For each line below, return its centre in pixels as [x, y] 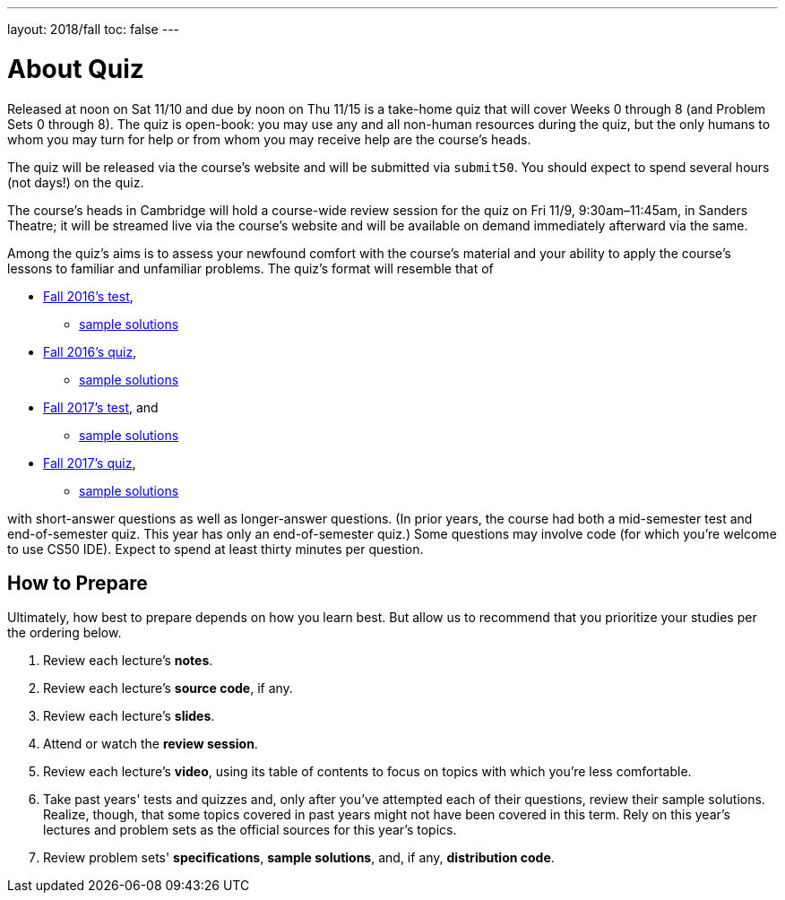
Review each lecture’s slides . [129, 716]
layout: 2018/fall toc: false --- [94, 29]
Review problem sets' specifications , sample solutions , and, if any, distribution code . [299, 858]
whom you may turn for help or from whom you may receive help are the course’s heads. [269, 139]
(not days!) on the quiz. [76, 182]
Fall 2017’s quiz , [90, 463]
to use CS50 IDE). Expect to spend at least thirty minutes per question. [216, 549]
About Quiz [76, 69]
